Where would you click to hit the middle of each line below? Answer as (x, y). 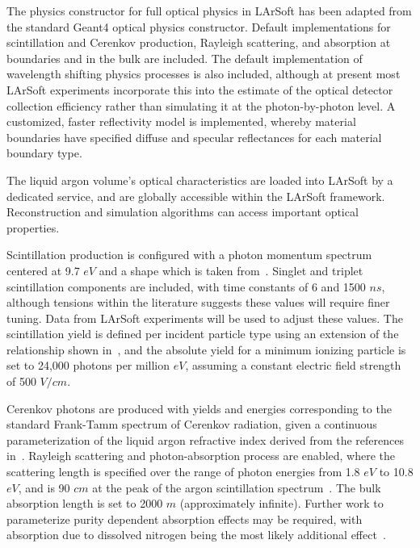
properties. (33, 227)
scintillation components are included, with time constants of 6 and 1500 (186, 286)
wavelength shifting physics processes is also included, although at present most (204, 74)
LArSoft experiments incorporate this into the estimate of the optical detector (200, 89)
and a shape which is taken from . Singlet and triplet (231, 270)
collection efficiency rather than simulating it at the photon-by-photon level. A (201, 105)
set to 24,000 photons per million (88, 365)
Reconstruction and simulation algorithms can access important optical (183, 212)
